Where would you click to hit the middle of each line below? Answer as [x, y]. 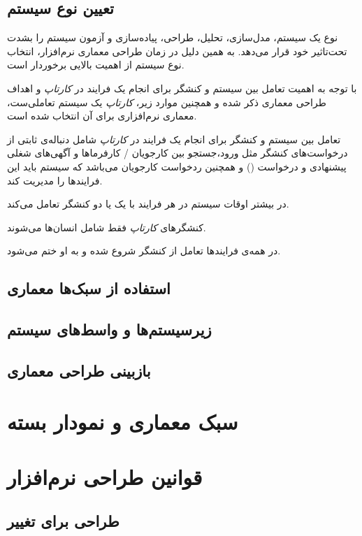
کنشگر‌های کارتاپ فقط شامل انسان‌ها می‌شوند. [107, 227]
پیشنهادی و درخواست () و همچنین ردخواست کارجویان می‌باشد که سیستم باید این [177, 166]
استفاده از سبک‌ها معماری [89, 288]
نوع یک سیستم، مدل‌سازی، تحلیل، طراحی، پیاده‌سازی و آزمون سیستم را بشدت [173, 37]
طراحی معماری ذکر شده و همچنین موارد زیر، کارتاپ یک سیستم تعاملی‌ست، [167, 102]
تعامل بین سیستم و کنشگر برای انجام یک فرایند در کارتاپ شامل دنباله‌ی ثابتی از [174, 139]
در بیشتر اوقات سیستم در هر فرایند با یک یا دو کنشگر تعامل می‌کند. [148, 204]
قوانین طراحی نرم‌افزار [105, 476]
